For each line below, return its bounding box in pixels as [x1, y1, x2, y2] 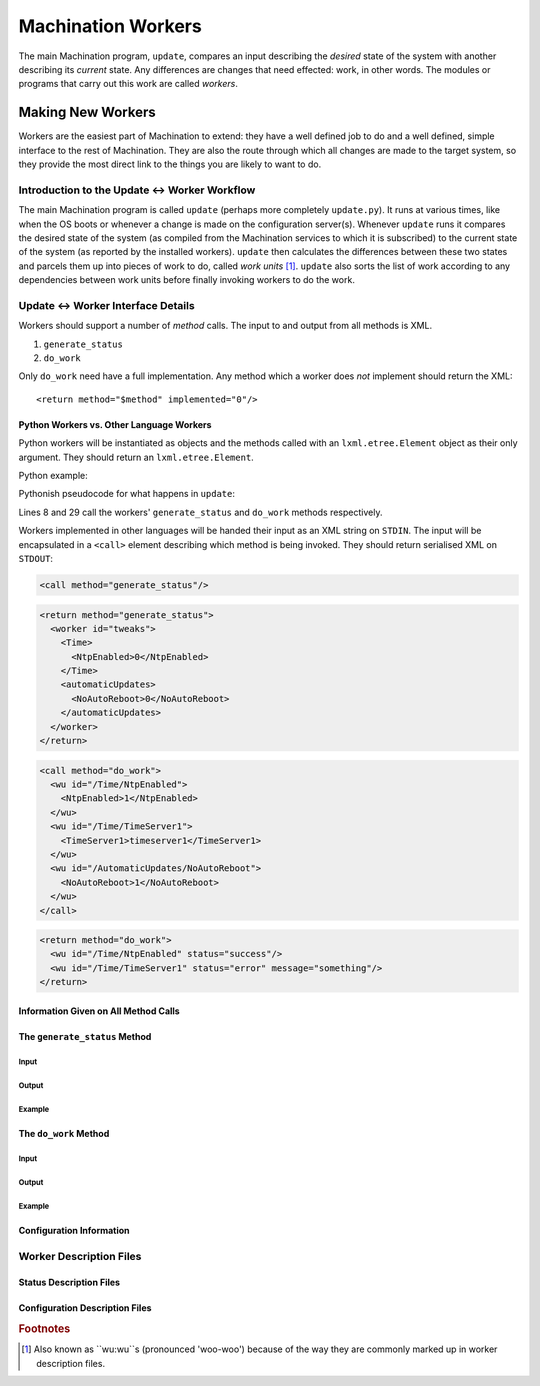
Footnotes [18, 1322, 71, 1336]
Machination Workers [18, 15, 202, 37]
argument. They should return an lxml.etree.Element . [18, 451, 254, 463]
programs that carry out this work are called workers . [18, 78, 239, 90]
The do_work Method [18, 1127, 110, 1139]
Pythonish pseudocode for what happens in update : [18, 488, 235, 500]
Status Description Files [18, 1276, 120, 1289]
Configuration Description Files [18, 1302, 152, 1314]
